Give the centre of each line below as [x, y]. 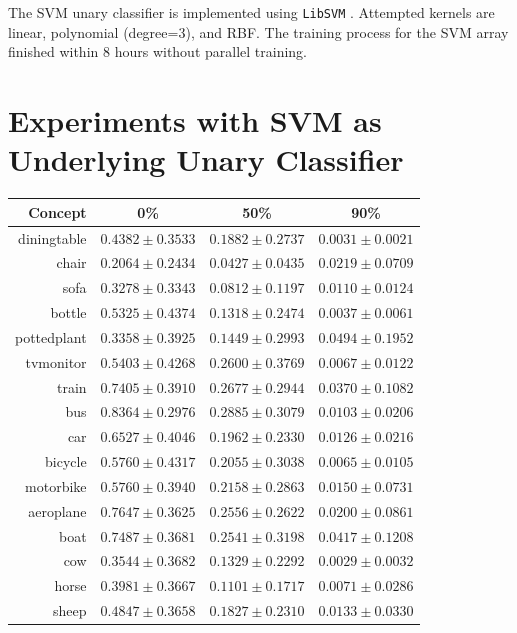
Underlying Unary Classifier [206, 159]
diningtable [52, 237]
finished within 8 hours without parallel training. [158, 51]
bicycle [65, 461]
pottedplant [51, 336]
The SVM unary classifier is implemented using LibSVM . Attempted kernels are [251, 12]
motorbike [56, 485]
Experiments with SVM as [195, 120]
